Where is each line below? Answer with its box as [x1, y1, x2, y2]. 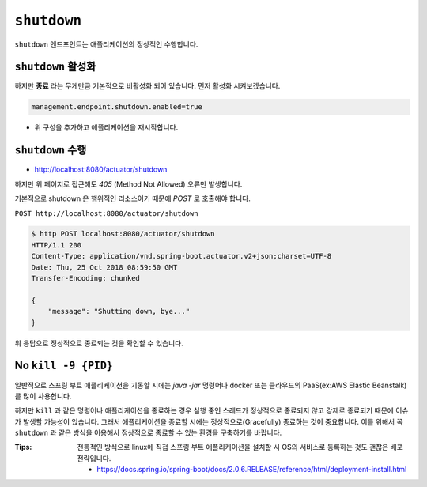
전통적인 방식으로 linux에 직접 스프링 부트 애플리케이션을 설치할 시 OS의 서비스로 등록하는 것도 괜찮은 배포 [77, 443, 403, 452]
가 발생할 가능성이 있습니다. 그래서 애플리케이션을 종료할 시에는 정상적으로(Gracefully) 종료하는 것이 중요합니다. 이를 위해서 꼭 [14, 417, 403, 426]
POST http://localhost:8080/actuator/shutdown [14, 209, 198, 217]
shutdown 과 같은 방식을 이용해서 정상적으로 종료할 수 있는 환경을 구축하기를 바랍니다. [14, 428, 282, 438]
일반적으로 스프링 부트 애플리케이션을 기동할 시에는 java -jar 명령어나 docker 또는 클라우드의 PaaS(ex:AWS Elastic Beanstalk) [14, 380, 407, 390]
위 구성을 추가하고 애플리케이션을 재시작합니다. [34, 123, 179, 132]
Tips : [14, 443, 32, 452]
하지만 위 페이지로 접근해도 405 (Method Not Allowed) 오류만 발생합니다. [14, 179, 243, 189]
